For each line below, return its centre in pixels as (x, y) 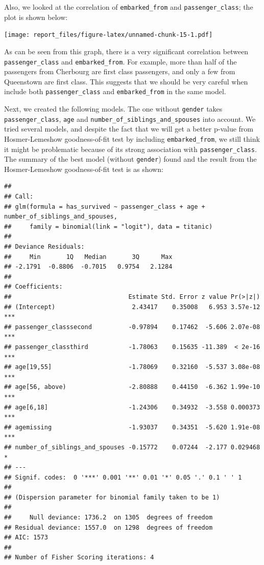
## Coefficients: (33, 287)
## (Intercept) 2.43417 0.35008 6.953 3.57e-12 (132, 307)
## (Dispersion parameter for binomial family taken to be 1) (112, 497)
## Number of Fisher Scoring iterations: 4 (79, 558)
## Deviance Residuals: (44, 247)
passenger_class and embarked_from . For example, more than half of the (121, 61)
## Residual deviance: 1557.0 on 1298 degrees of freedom (109, 527)
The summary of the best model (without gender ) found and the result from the (130, 159)
